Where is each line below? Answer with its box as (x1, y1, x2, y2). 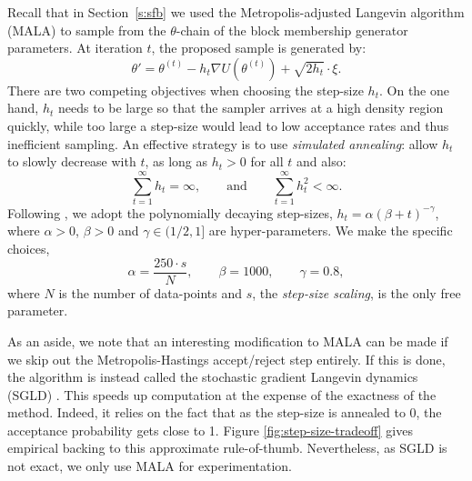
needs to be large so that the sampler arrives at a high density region (57, 98, 444, 117)
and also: (296, 152, 346, 171)
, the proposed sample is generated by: (151, 38, 367, 57)
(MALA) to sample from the (7, 20, 166, 39)
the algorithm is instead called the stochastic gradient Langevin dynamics (7, 367, 418, 386)
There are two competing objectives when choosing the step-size (7, 80, 364, 99)
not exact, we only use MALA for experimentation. (7, 456, 293, 476)
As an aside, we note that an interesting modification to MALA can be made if (7, 331, 448, 350)
